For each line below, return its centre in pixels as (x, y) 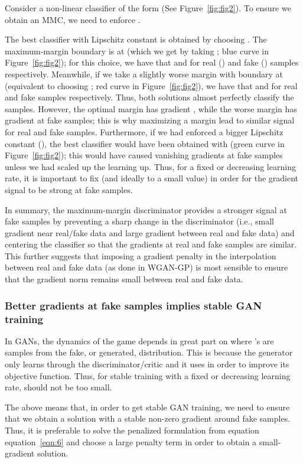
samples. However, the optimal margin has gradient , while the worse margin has (151, 108)
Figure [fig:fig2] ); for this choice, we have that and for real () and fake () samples (152, 62)
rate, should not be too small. (58, 387)
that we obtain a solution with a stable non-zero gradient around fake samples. (148, 418)
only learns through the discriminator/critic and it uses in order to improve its (147, 363)
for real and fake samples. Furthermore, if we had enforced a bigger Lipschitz (144, 131)
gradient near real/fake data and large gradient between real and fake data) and (150, 232)
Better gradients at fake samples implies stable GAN (133, 305)
